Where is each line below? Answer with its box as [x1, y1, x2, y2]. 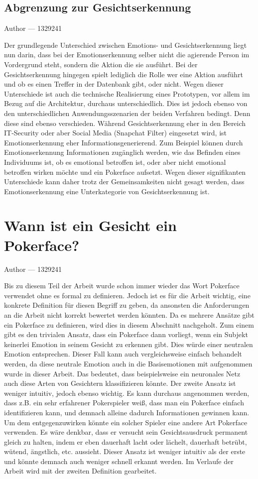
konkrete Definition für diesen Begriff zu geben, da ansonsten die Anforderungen [4, 300, 250, 310]
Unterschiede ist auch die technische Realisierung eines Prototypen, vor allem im [4, 88, 250, 99]
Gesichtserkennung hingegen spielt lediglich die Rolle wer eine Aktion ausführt [4, 69, 243, 79]
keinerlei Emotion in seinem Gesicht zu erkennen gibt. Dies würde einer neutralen [4, 339, 253, 349]
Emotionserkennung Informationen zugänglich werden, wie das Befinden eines [4, 147, 241, 157]
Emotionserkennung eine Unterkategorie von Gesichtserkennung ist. [4, 186, 210, 196]
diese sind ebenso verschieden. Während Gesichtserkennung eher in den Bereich [4, 118, 246, 128]
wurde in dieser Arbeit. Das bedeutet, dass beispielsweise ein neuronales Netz [4, 368, 241, 378]
